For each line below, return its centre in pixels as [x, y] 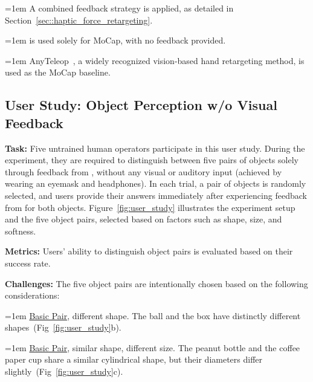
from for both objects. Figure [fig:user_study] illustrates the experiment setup [150, 207]
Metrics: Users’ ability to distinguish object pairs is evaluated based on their [149, 251]
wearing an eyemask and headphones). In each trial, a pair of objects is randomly [156, 183]
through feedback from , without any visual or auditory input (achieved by [144, 171]
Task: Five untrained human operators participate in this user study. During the [155, 148]
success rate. [28, 263]
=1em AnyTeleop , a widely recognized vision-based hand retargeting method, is [155, 60]
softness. [21, 231]
